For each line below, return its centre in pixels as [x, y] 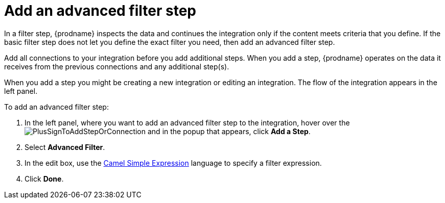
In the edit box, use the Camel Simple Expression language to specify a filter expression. [173, 163]
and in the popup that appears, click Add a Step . [229, 131]
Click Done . [44, 179]
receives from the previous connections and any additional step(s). [117, 66]
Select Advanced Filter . [65, 147]
